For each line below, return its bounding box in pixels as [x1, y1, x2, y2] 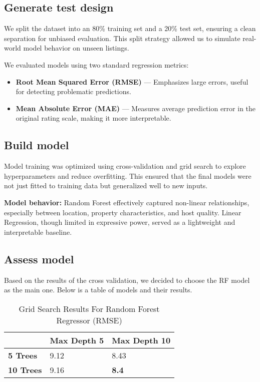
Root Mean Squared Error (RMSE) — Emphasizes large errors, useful [16, 76, 248, 87]
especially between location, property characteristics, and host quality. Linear [4, 207, 241, 217]
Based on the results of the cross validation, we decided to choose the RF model [4, 274, 250, 285]
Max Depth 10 [112, 334, 171, 346]
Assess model [4, 251, 74, 266]
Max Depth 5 [50, 334, 104, 346]
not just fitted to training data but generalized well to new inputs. [4, 180, 208, 191]
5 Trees [8, 349, 38, 361]
